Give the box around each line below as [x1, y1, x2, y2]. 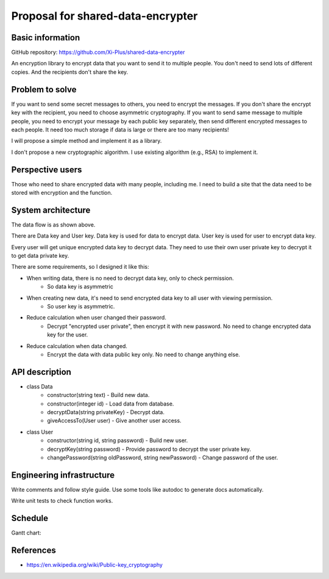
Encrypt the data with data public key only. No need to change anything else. [47, 351, 241, 358]
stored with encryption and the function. [11, 189, 113, 196]
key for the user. [47, 331, 88, 338]
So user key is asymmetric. [47, 303, 115, 310]
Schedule [11, 513, 49, 523]
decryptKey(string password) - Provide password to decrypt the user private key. [47, 445, 252, 453]
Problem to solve [11, 84, 77, 95]
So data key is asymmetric [47, 283, 114, 290]
